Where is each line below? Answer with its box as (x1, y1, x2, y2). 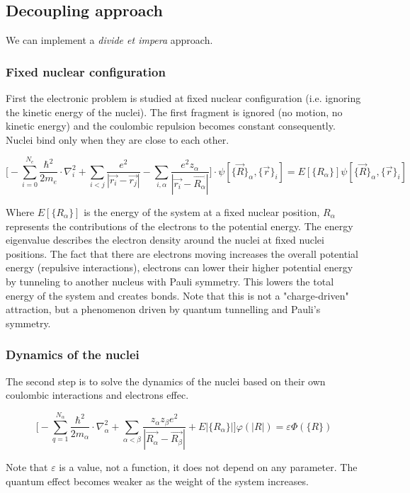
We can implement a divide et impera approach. (6, 33, 213, 47)
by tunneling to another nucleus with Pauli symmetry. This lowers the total (6, 274, 334, 288)
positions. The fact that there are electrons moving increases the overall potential (6, 246, 358, 261)
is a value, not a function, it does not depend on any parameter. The (59, 460, 358, 475)
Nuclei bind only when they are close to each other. (6, 132, 229, 147)
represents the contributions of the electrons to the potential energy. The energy (6, 218, 353, 233)
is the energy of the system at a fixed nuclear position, (84, 205, 320, 220)
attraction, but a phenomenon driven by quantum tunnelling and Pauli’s (6, 302, 321, 317)
